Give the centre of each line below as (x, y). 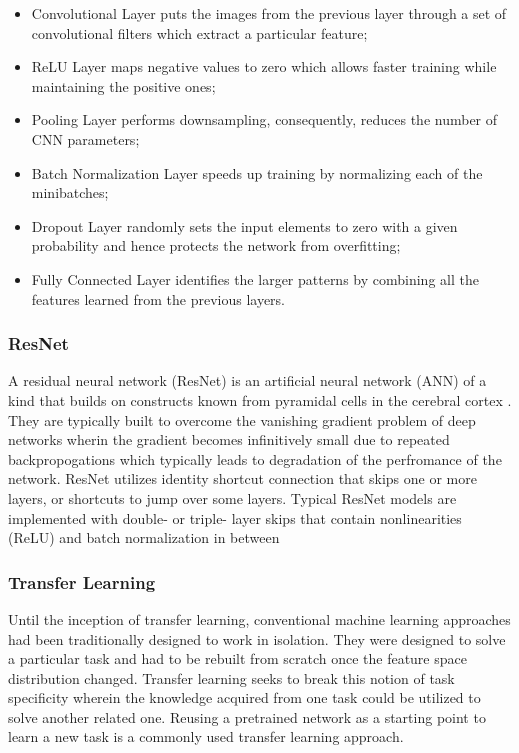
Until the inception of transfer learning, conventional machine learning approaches (259, 618)
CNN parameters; (85, 138)
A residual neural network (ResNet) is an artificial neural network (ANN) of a (247, 380)
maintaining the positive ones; (123, 85)
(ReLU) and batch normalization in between (144, 537)
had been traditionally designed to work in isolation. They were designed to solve (257, 638)
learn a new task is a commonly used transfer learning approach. (206, 736)
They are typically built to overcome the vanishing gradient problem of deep (242, 419)
